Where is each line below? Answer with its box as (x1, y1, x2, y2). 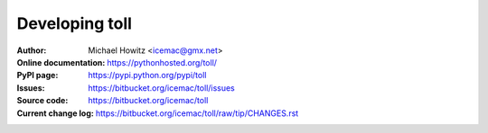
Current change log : (16, 108, 94, 119)
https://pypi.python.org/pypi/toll (88, 70, 207, 81)
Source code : (16, 95, 69, 106)
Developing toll (16, 13, 133, 33)
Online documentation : (16, 57, 106, 67)
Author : (16, 45, 47, 56)
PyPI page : (16, 70, 59, 81)
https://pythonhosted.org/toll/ (107, 57, 217, 67)
